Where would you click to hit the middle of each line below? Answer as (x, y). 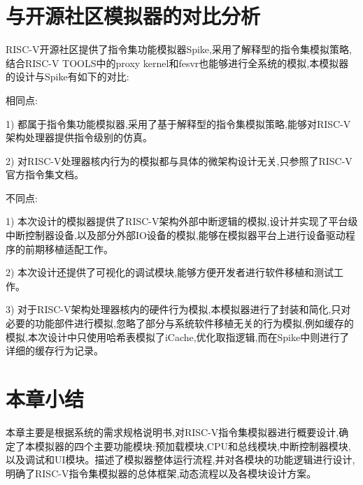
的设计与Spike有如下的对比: (67, 77)
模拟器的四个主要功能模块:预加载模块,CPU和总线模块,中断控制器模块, (193, 446)
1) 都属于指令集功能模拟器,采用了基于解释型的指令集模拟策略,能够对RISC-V (178, 123)
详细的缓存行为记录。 (55, 350)
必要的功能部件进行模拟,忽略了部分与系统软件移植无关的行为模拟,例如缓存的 (180, 323)
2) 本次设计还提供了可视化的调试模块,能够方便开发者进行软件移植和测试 (170, 272)
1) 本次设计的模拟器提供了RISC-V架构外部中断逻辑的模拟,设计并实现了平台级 (182, 221)
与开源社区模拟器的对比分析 (133, 16)
